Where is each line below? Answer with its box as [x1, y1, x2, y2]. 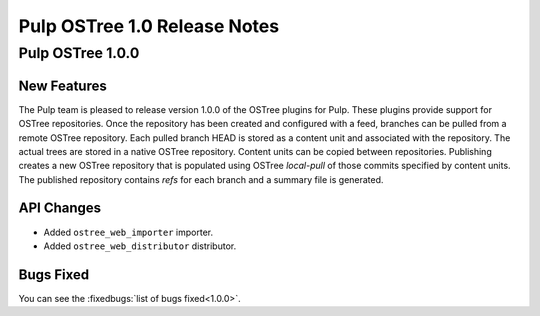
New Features [18, 77, 107, 94]
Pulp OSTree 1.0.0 [18, 44, 140, 62]
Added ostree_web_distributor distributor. [43, 240, 237, 252]
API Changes [18, 200, 102, 217]
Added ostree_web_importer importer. [43, 226, 214, 238]
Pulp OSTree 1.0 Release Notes [18, 15, 280, 37]
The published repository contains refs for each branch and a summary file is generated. [18, 173, 384, 185]
